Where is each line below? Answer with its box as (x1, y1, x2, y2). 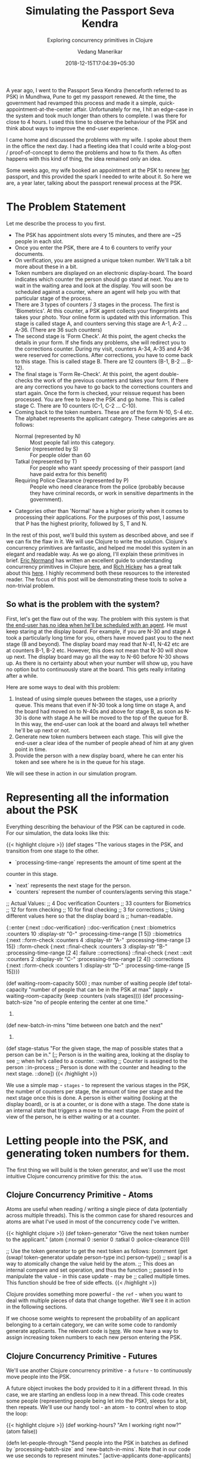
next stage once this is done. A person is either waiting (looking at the (6, 1094, 177, 1101)
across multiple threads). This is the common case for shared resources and (6, 1212, 193, 1219)
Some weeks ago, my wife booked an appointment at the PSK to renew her (6, 167, 190, 174)
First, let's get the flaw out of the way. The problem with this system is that (6, 615, 189, 622)
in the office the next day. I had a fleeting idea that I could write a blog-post (6, 142, 191, 149)
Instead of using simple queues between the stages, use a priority (14, 695, 177, 702)
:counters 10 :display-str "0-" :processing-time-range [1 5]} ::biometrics (6, 930, 182, 937)
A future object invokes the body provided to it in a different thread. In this (6, 1385, 187, 1392)
